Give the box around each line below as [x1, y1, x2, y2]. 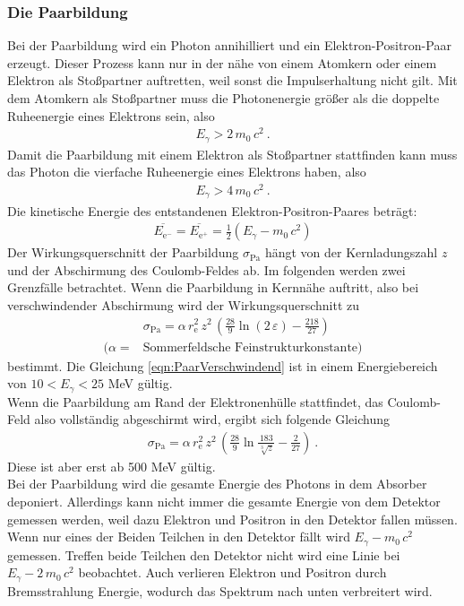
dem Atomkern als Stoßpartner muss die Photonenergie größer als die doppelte [7, 89, 440, 107]
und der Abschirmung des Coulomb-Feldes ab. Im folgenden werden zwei [7, 260, 406, 279]
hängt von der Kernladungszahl [264, 243, 438, 262]
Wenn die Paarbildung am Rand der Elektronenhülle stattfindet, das [7, 392, 383, 411]
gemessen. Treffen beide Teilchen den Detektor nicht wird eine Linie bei [7, 545, 400, 564]
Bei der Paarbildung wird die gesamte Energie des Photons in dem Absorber [7, 474, 427, 493]
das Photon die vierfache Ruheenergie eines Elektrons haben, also [7, 162, 366, 181]
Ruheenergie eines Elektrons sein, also [7, 106, 215, 125]
